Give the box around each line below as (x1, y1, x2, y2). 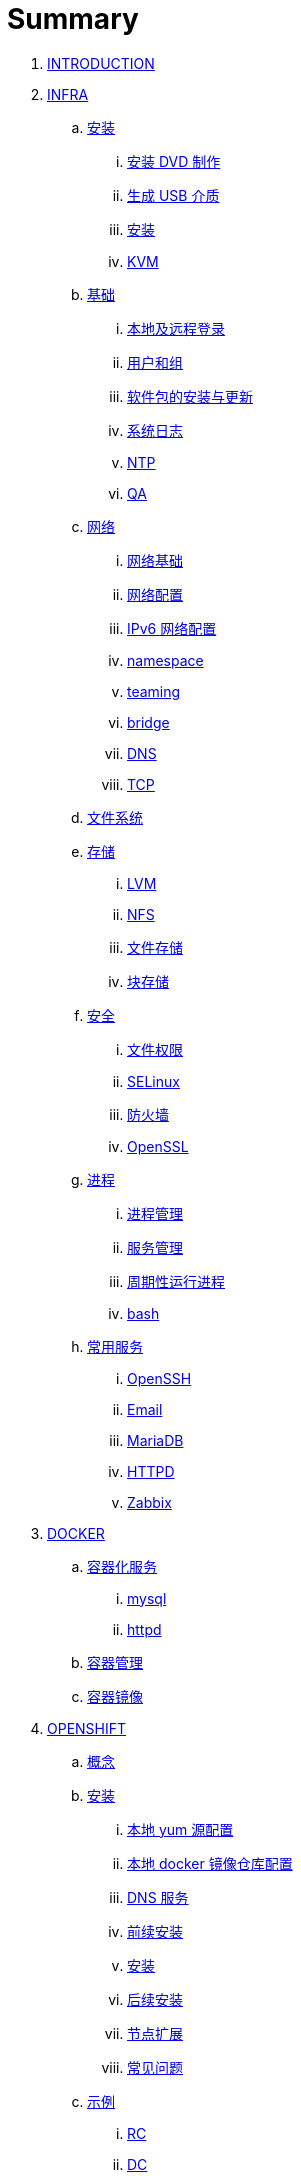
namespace (127, 651, 204, 669)
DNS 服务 (127, 1888, 189, 1906)
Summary (7, 2, 139, 36)
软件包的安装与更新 (127, 387, 253, 405)
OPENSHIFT (47, 1719, 127, 1737)
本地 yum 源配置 (127, 1820, 234, 1838)
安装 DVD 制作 (127, 152, 221, 170)
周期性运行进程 (127, 1272, 225, 1290)
